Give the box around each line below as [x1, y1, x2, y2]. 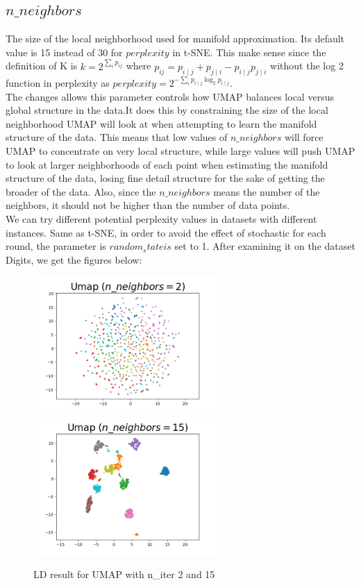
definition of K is [6, 58, 78, 73]
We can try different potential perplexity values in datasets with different [6, 212, 317, 226]
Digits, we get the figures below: [6, 252, 142, 266]
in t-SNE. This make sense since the [172, 44, 326, 59]
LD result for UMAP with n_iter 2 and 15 [33, 567, 215, 582]
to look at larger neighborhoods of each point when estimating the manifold [6, 157, 328, 171]
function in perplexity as [6, 76, 110, 90]
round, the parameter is [6, 239, 106, 253]
